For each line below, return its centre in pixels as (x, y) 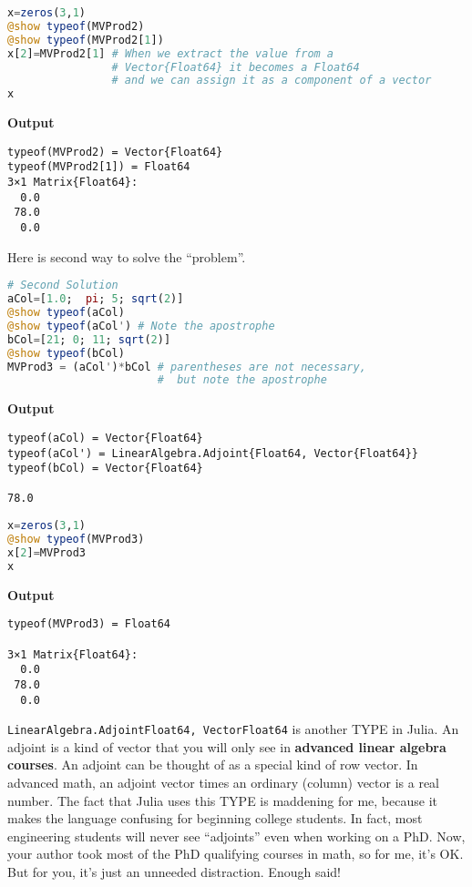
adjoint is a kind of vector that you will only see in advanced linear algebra (227, 746)
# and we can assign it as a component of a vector (272, 81)
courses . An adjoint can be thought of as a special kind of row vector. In (213, 765)
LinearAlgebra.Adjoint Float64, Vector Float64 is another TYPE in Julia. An (233, 729)
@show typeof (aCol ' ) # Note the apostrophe (141, 326)
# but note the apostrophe (242, 380)
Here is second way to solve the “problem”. (127, 256)
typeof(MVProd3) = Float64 (89, 624)
